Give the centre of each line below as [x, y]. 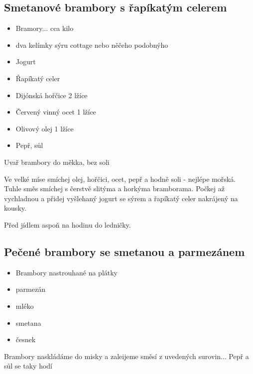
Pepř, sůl [29, 145]
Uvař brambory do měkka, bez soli [57, 162]
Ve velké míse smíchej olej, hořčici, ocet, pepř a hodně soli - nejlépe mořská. [120, 179]
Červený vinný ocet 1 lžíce [56, 112]
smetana [28, 322]
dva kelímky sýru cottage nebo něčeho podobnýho [92, 45]
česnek [26, 339]
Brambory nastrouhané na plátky [67, 272]
